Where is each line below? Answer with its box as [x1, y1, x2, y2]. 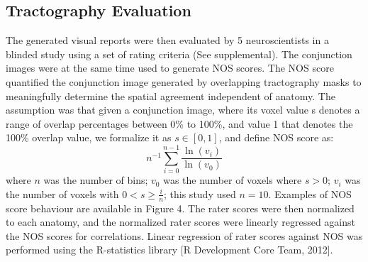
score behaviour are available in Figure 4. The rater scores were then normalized [6, 200, 355, 215]
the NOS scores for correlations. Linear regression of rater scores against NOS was [6, 228, 363, 243]
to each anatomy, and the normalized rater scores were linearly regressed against [6, 214, 355, 229]
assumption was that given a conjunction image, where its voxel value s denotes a [6, 102, 360, 117]
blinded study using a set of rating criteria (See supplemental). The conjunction [6, 46, 352, 61]
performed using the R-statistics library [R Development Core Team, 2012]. [6, 242, 333, 257]
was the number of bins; [43, 173, 148, 187]
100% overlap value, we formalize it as [6, 130, 172, 145]
